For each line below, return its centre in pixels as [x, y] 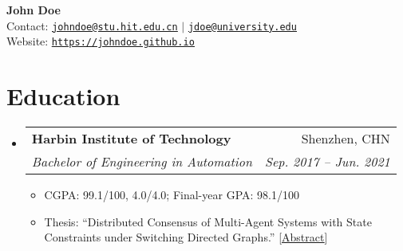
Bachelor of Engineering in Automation [142, 162]
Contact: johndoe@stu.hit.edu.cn [92, 25]
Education [63, 96]
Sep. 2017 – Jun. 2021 [327, 162]
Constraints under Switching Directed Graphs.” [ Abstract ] [186, 237]
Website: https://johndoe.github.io [101, 41]
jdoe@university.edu [242, 27]
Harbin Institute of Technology [131, 139]
